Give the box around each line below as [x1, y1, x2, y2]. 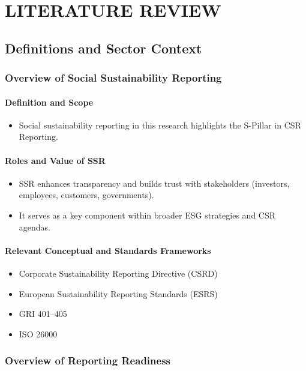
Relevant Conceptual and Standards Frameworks [5, 244, 211, 256]
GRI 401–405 [19, 307, 67, 320]
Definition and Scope [5, 95, 94, 108]
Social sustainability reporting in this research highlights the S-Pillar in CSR [19, 118, 301, 131]
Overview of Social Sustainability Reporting [5, 70, 222, 85]
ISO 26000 [19, 327, 58, 340]
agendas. [19, 220, 50, 233]
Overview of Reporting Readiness [5, 353, 170, 368]
